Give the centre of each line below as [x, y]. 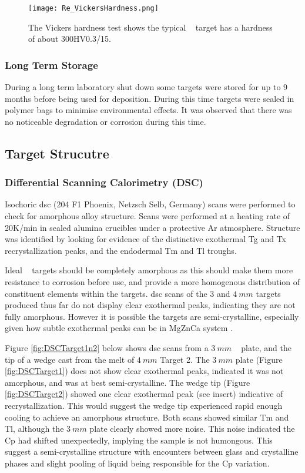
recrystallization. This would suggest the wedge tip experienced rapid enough [144, 405]
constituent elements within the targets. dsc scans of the [106, 293]
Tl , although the [34, 429]
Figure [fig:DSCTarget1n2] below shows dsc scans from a [107, 347]
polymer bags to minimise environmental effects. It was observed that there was [148, 110]
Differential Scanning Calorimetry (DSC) [104, 182]
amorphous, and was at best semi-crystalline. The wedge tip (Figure [128, 382]
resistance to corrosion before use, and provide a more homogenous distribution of [152, 282]
